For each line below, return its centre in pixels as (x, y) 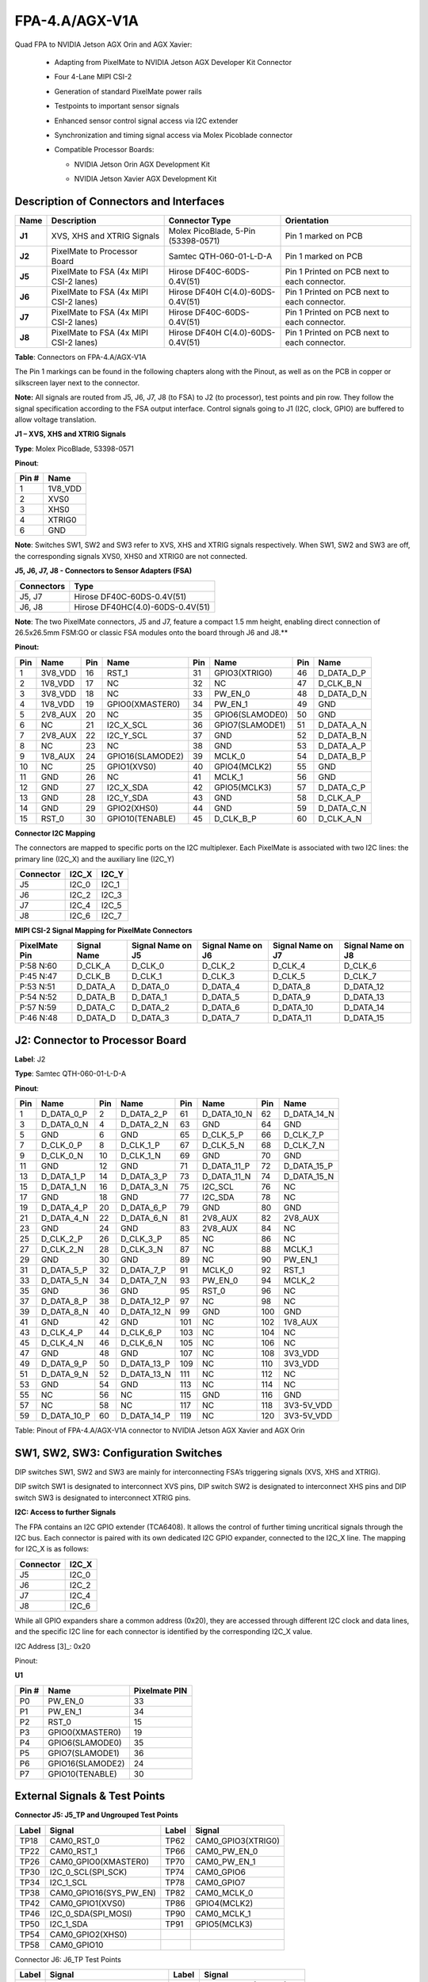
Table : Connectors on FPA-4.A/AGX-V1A (80, 357)
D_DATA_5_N (65, 1280)
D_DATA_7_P (143, 1270)
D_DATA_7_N (143, 1280)
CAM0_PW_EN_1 (225, 1861)
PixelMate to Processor (94, 251)
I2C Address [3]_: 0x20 (53, 1646)
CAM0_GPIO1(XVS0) (88, 1903)
